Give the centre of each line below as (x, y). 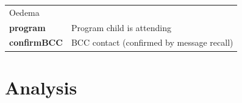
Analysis (41, 87)
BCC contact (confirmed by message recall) (152, 42)
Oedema (24, 12)
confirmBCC (36, 42)
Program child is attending (121, 27)
